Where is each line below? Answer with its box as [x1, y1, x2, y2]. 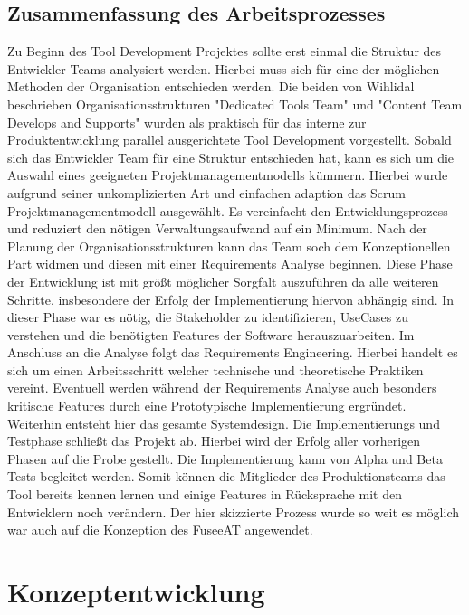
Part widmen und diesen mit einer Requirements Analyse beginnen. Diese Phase [7, 254, 453, 273]
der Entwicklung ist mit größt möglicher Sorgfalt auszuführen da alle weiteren [7, 271, 439, 290]
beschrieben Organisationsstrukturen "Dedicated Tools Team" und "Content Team [7, 94, 463, 113]
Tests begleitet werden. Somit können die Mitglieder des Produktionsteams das [7, 467, 445, 486]
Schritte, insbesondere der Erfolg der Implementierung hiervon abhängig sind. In [7, 289, 455, 308]
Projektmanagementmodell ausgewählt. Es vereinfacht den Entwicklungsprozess [7, 201, 448, 220]
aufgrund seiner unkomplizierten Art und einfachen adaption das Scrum [7, 183, 406, 202]
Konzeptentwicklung [7, 573, 265, 610]
